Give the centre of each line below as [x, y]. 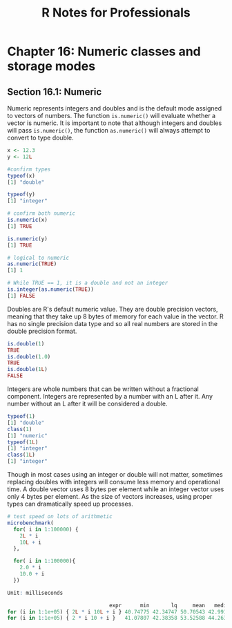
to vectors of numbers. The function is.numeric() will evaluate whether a [112, 116]
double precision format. [42, 331]
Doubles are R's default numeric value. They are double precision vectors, [113, 309]
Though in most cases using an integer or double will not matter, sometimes [115, 474]
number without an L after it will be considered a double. [87, 403]
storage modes [51, 66]
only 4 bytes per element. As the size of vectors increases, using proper [110, 496]
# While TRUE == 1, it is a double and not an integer [88, 283]
